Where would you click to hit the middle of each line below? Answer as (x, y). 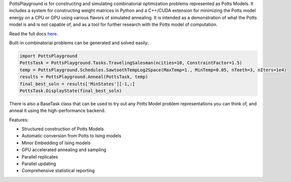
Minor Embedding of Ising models (56, 143)
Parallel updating (39, 164)
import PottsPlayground (49, 56)
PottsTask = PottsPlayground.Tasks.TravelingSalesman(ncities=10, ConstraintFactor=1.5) (131, 63)
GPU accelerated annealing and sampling (64, 150)
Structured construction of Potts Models (63, 129)
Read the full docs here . (34, 34)
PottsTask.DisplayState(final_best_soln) (71, 91)
